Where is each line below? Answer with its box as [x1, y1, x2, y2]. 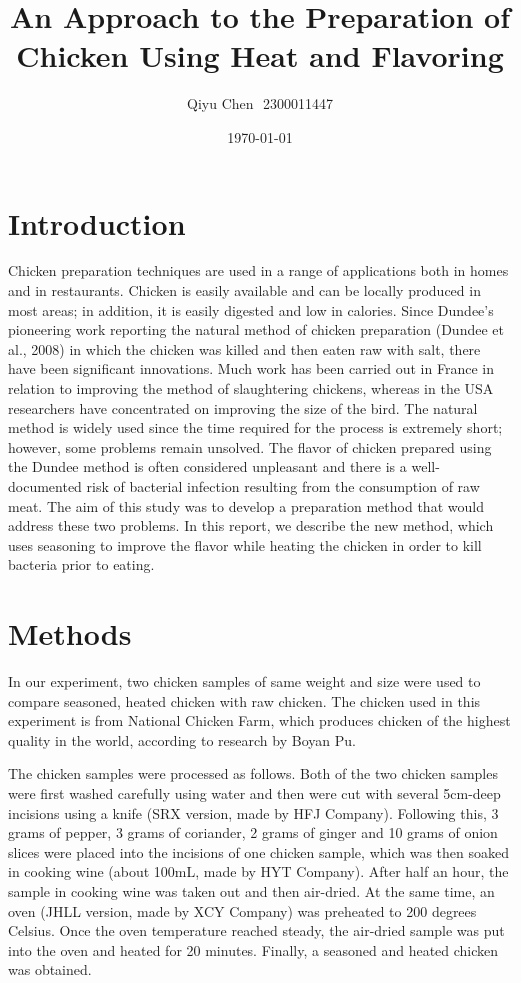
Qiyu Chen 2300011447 [187, 93, 333, 114]
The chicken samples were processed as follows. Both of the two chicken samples [8, 763, 498, 784]
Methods [8, 613, 132, 654]
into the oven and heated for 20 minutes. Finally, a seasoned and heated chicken [8, 939, 499, 960]
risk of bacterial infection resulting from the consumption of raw [86, 475, 480, 496]
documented [8, 475, 82, 496]
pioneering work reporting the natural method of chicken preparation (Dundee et [8, 319, 504, 340]
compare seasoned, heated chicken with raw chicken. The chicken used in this [8, 690, 481, 711]
